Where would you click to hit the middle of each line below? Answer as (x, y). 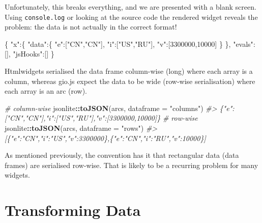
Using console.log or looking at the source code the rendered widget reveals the (131, 17)
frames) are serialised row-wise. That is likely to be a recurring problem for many (132, 165)
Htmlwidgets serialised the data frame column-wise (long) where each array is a (129, 71)
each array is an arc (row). (46, 91)
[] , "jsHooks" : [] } (30, 54)
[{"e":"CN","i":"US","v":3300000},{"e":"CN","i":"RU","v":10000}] (105, 138)
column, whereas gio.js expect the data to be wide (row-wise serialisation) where (130, 81)
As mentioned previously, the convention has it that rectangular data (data (122, 155)
